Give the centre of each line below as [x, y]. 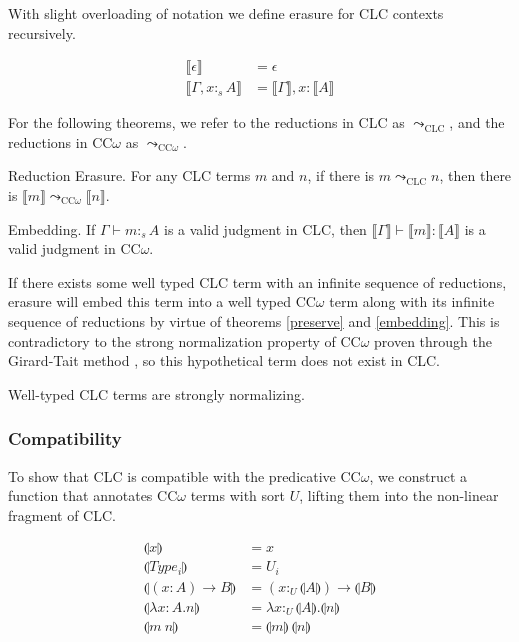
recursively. [42, 32]
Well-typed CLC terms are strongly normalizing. [156, 393]
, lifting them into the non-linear [399, 495]
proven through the [433, 340]
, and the [477, 122]
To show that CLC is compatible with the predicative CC [184, 475]
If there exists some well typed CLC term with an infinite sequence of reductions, [257, 281]
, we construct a [418, 475]
